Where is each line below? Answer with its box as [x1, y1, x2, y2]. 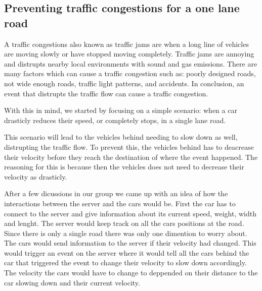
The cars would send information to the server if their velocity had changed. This [4, 238, 256, 248]
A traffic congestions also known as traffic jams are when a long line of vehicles [4, 38, 249, 49]
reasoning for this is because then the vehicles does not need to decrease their [4, 161, 244, 172]
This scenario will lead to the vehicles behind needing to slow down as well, [4, 132, 238, 142]
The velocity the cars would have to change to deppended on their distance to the [4, 267, 258, 278]
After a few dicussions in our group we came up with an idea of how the [4, 188, 228, 199]
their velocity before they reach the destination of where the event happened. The [4, 151, 258, 162]
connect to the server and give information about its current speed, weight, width [4, 208, 256, 218]
